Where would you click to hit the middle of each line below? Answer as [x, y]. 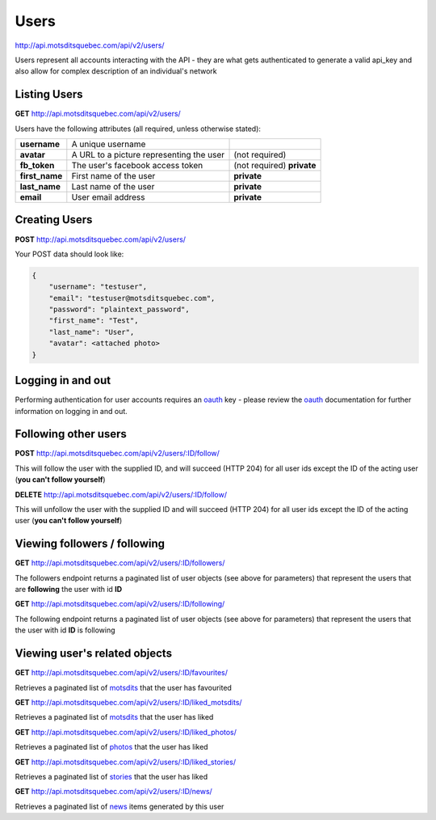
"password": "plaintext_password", [119, 310]
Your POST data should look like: [69, 254]
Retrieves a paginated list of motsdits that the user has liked [114, 717]
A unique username [109, 144]
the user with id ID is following [65, 630]
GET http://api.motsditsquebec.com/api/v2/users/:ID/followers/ [120, 563]
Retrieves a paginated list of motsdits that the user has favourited [123, 687]
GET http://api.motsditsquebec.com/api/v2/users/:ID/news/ [114, 792]
